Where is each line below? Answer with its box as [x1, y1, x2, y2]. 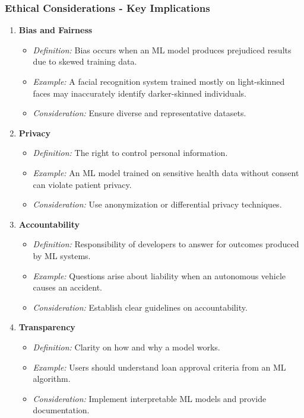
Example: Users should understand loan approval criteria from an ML [33, 360, 286, 373]
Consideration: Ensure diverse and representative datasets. [33, 107, 246, 119]
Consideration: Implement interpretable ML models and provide [33, 392, 267, 404]
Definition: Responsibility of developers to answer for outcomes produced [33, 238, 299, 250]
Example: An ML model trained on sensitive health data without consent [33, 166, 299, 178]
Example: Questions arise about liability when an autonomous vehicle [33, 269, 286, 282]
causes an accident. [33, 281, 103, 293]
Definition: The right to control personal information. [33, 146, 228, 159]
